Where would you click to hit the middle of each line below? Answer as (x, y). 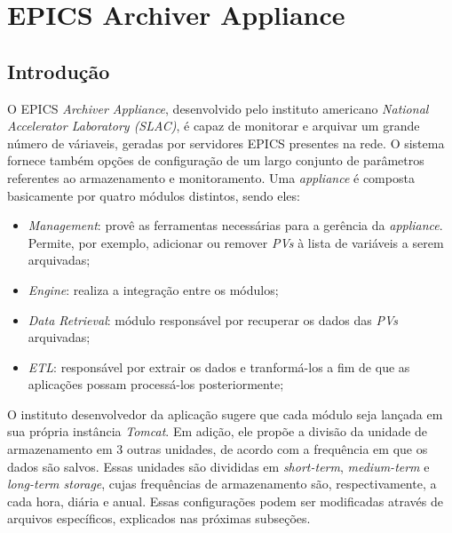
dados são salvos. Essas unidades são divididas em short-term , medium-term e (218, 466)
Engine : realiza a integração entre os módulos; (153, 289)
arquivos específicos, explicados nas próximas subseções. (159, 518)
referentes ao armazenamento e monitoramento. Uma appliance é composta (211, 177)
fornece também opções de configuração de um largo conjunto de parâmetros (216, 160)
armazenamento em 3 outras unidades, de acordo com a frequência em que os (218, 449)
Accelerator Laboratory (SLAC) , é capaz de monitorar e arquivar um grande (214, 126)
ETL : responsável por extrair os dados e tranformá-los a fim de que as (219, 366)
